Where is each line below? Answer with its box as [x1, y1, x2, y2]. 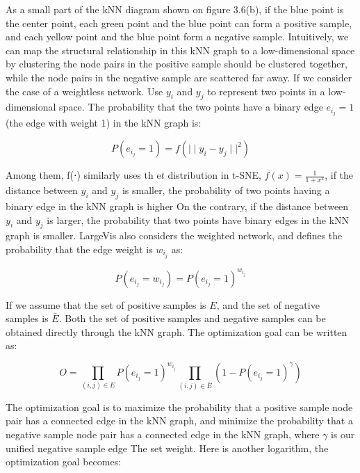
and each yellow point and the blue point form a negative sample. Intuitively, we [6, 29, 349, 44]
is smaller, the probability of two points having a [122, 183, 330, 198]
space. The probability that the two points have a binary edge [59, 99, 323, 114]
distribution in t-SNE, [167, 168, 261, 182]
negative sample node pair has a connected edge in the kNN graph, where [6, 427, 320, 442]
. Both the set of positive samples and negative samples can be [58, 311, 326, 326]
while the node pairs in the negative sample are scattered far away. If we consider [6, 70, 352, 84]
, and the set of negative [216, 297, 320, 312]
